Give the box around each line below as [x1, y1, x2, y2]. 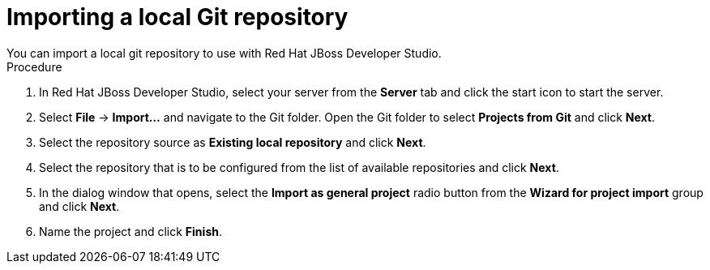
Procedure [6, 59, 62, 74]
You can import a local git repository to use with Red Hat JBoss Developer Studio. [6, 45, 442, 60]
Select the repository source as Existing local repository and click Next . [39, 135, 426, 149]
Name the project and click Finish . [39, 224, 222, 238]
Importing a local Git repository [6, 3, 349, 31]
